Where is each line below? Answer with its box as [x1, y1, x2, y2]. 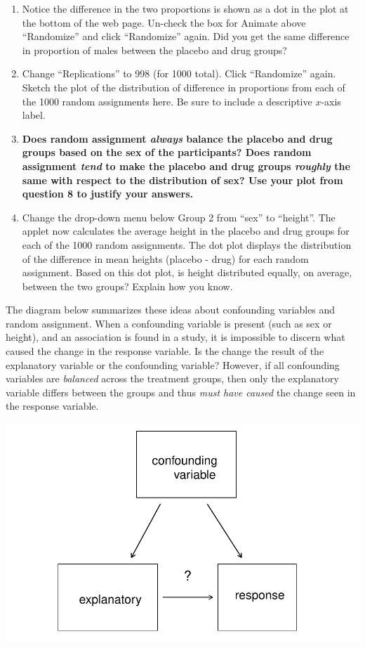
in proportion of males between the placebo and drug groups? [22, 42, 287, 57]
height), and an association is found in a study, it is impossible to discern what [6, 330, 345, 344]
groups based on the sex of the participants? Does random [22, 145, 312, 160]
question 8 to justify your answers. [22, 186, 194, 201]
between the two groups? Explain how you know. [22, 278, 233, 293]
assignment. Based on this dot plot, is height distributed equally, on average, [22, 265, 352, 280]
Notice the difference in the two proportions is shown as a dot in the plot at [22, 1, 349, 15]
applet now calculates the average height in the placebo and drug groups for [22, 223, 350, 238]
